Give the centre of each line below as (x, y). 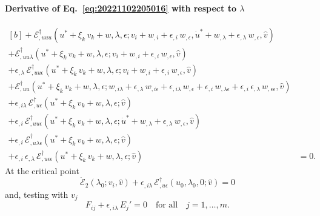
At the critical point (42, 170)
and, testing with (37, 194)
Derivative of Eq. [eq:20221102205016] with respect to (121, 8)
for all (167, 205)
